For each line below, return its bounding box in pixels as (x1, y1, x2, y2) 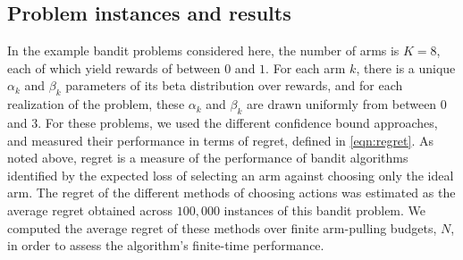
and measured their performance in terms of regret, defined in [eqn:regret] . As (7, 130, 434, 149)
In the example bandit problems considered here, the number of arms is (7, 41, 400, 60)
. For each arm (265, 58, 346, 77)
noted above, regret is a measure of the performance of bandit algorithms (7, 148, 408, 167)
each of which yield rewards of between (7, 58, 221, 77)
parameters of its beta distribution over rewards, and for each (65, 76, 403, 95)
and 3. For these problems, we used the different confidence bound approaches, (7, 113, 438, 131)
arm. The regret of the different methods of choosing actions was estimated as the (7, 183, 456, 202)
